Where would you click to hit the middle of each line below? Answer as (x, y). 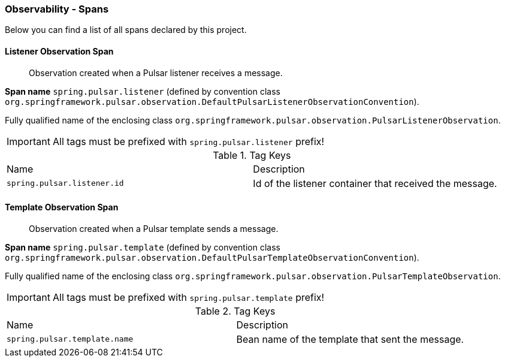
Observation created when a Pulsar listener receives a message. (156, 73)
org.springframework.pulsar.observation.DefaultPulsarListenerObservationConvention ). (212, 101)
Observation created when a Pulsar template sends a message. (154, 228)
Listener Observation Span (59, 51)
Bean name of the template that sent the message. (350, 339)
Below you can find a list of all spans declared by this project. (126, 30)
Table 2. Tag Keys (235, 311)
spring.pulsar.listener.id (65, 183)
